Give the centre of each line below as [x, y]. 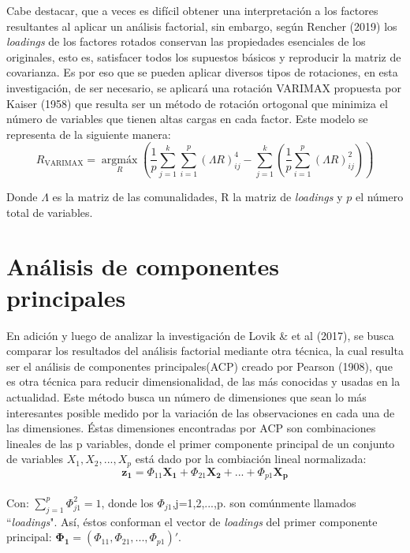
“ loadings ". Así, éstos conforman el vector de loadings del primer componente [192, 521]
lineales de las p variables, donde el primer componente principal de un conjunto [201, 443]
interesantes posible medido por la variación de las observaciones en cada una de [201, 412]
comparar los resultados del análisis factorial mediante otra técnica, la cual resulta [205, 351]
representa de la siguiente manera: [89, 134]
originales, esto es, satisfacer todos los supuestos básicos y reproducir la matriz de [204, 56]
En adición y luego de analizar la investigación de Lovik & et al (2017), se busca [200, 335]
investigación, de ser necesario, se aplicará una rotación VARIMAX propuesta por [204, 87]
